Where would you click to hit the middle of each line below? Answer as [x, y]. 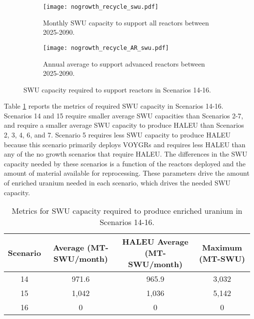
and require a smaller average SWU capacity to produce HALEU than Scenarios [124, 125]
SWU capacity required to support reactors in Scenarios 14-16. [117, 89]
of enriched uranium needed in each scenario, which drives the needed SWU [117, 183]
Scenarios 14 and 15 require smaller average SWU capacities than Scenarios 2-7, [124, 115]
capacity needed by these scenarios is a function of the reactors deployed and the [125, 163]
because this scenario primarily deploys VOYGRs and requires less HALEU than [125, 144]
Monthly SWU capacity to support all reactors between [126, 22]
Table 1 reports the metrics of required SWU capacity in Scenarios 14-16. [114, 106]
